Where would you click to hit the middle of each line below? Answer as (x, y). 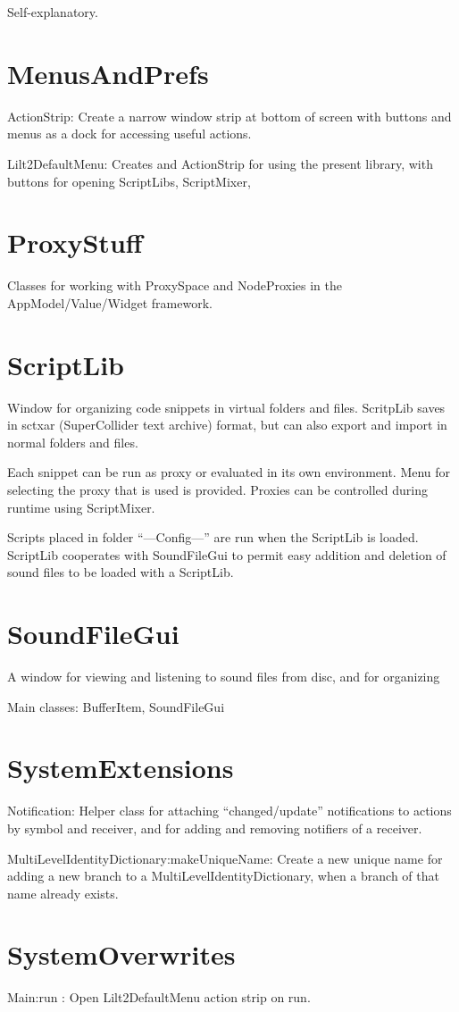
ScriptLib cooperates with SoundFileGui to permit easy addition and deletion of (227, 554)
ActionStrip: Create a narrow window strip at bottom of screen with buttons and (229, 116)
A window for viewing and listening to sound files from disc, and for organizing (224, 676)
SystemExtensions (121, 768)
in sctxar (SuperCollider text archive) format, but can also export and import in (227, 425)
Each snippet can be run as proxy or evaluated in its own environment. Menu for (229, 472)
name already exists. (63, 893)
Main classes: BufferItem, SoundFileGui (116, 706)
